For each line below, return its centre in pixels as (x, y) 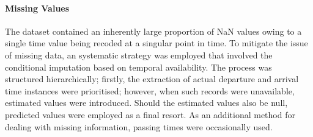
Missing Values (37, 8)
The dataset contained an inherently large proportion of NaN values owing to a (153, 31)
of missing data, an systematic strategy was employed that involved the (139, 54)
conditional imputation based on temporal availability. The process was (138, 67)
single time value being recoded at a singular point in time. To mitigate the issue (156, 43)
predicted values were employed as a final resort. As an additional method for (150, 114)
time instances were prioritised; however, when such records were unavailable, (150, 90)
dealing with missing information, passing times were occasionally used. (139, 126)
